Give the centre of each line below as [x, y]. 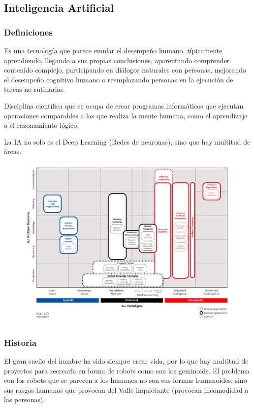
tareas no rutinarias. [34, 89]
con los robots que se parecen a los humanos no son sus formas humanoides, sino [126, 380]
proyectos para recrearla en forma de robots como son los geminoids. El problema [127, 370]
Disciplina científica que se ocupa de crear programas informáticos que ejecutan [124, 105]
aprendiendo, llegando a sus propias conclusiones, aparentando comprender [117, 60]
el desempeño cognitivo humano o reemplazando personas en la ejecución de [119, 79]
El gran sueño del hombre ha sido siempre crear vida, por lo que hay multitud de [126, 360]
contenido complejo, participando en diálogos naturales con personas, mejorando [125, 70]
